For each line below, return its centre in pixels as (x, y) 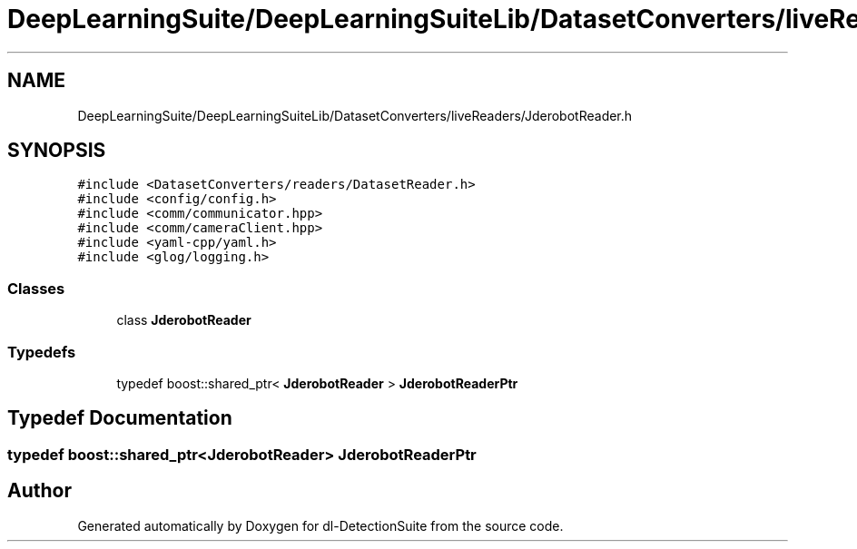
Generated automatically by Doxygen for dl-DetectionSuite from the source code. (320, 525)
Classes (36, 288)
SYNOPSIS (57, 151)
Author (39, 491)
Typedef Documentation (120, 418)
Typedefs (42, 352)
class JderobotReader (184, 320)
